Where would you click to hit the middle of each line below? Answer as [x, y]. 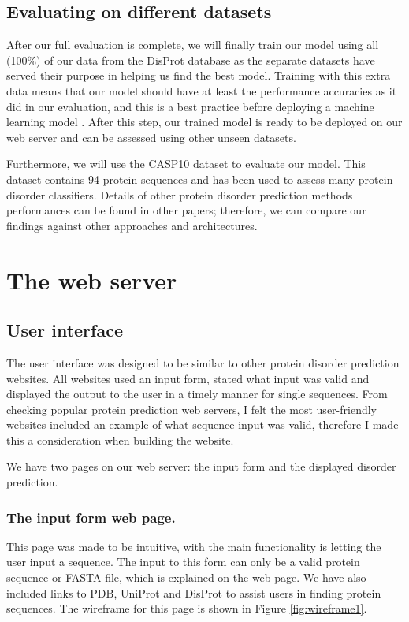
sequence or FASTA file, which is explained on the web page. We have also [186, 577]
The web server [92, 279]
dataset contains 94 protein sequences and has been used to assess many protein [200, 179]
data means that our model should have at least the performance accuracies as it [202, 90]
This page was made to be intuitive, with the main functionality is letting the [194, 546]
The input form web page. [91, 517]
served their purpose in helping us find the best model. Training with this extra [199, 75]
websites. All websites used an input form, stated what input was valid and [188, 378]
